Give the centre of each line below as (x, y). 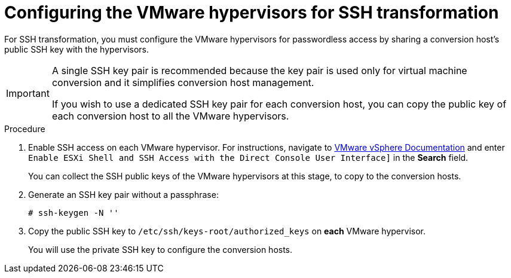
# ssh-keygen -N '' (74, 213)
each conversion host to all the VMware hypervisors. (170, 116)
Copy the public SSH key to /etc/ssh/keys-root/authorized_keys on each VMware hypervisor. (227, 231)
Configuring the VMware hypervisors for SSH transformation (252, 13)
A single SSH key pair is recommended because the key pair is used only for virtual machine (259, 70)
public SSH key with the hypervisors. (77, 49)
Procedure (25, 129)
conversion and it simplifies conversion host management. (183, 82)
